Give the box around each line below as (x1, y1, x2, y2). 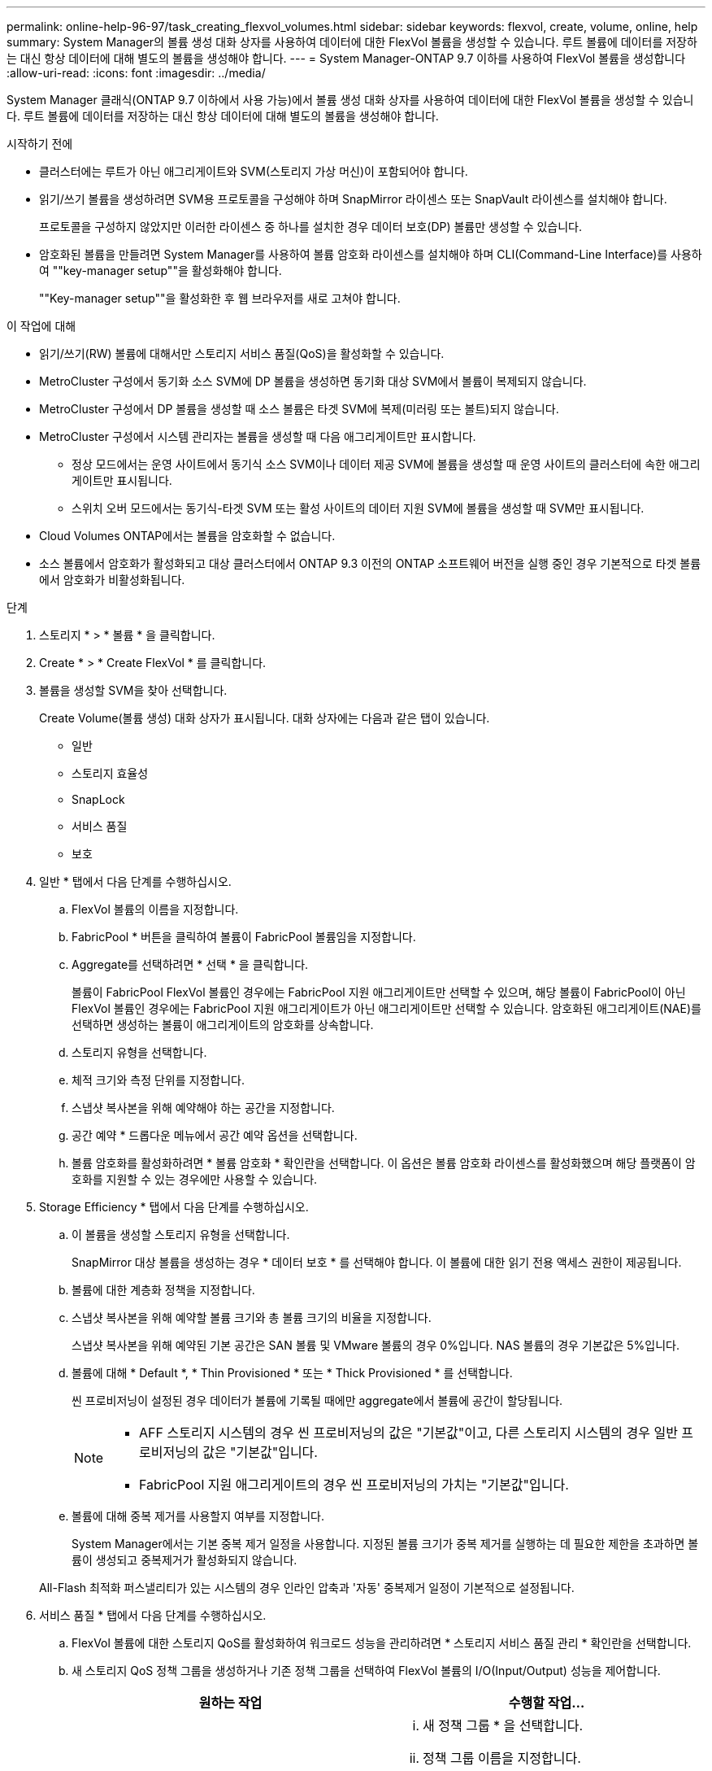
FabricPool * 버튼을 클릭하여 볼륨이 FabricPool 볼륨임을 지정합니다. (72, 930, 416, 944)
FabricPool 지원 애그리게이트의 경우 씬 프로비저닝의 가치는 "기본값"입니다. (139, 1477, 569, 1493)
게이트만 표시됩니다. (72, 473, 172, 487)
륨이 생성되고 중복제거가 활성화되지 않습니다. (72, 1553, 297, 1567)
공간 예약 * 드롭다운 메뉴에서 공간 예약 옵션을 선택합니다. (72, 1128, 358, 1142)
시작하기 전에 (7, 137, 73, 150)
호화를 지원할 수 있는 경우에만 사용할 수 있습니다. (72, 1172, 318, 1186)
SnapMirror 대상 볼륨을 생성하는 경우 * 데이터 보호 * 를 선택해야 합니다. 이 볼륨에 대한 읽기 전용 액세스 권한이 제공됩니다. (72, 1255, 682, 1269)
